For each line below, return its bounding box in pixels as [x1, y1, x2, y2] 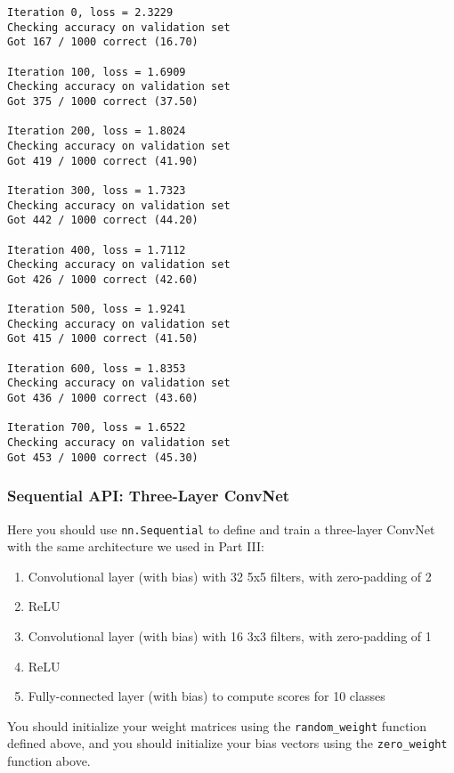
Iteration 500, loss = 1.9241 [7, 303, 186, 316]
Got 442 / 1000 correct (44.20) [7, 214, 199, 227]
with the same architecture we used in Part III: [7, 537, 264, 556]
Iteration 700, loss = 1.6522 [7, 421, 186, 435]
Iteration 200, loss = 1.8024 [7, 125, 186, 138]
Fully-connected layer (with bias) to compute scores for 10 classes [28, 687, 385, 705]
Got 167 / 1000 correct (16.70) [7, 36, 199, 49]
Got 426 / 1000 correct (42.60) [7, 273, 199, 286]
